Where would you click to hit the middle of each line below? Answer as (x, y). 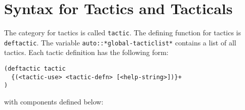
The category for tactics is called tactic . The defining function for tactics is (123, 33)
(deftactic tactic (35, 69)
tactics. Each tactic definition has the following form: (86, 52)
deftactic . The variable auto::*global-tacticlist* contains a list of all (120, 42)
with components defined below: (54, 101)
